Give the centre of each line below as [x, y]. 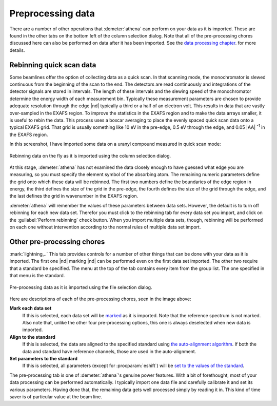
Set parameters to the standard [44, 359]
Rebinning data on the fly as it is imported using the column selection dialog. [90, 156]
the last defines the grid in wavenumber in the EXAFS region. [74, 196]
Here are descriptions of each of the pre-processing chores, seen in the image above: [101, 299]
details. [17, 50]
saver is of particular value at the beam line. [56, 397]
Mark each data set [31, 308]
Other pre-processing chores [57, 241]
